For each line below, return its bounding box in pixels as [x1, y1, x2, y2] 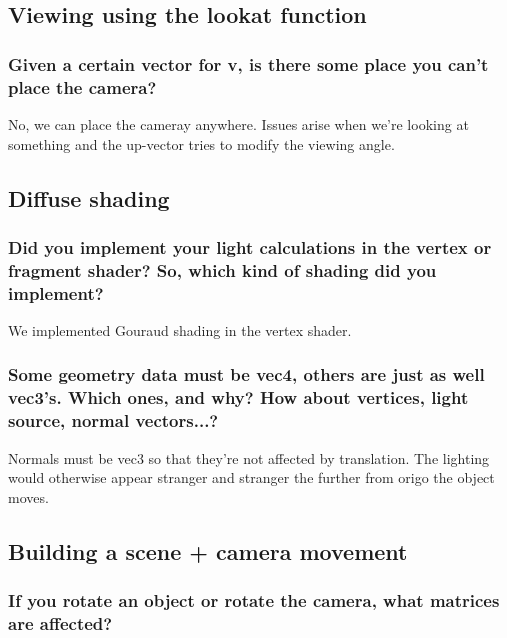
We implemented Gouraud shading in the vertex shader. [8, 319, 352, 340]
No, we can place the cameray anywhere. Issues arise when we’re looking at [8, 113, 469, 134]
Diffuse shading [8, 182, 170, 213]
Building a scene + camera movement [8, 535, 408, 566]
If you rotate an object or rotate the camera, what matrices [8, 588, 500, 613]
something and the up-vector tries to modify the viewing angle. [8, 133, 395, 154]
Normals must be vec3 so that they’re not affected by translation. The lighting [8, 447, 490, 468]
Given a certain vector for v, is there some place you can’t [8, 51, 489, 76]
